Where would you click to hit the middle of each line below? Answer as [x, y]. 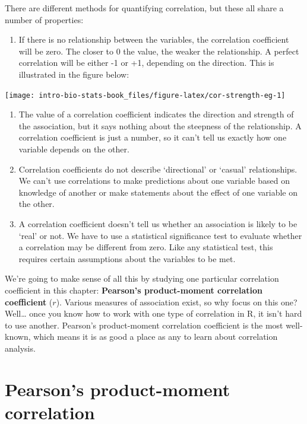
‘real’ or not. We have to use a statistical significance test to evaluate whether [160, 235]
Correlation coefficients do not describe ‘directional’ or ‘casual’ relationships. [158, 169]
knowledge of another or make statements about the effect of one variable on [158, 192]
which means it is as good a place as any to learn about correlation [156, 337]
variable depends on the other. [74, 149]
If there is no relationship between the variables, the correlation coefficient [154, 39]
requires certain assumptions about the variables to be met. [127, 258]
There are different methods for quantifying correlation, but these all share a [144, 8]
